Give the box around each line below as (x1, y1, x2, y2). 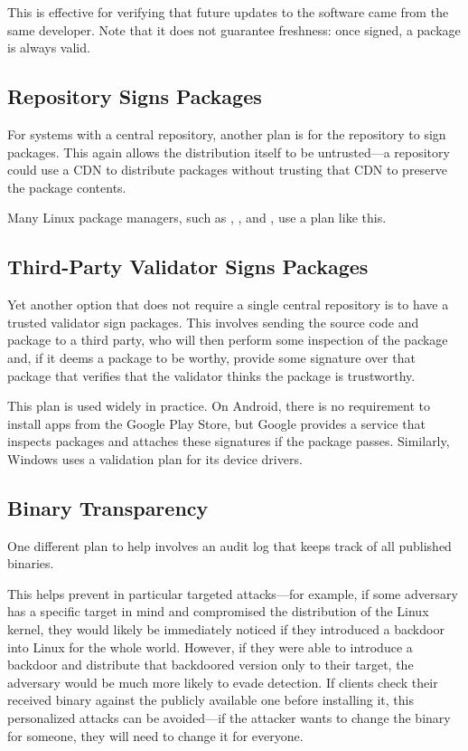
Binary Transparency (7, 493, 209, 521)
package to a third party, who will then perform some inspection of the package (7, 330, 448, 349)
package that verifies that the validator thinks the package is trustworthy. (7, 366, 416, 385)
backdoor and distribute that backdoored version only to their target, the (7, 655, 414, 674)
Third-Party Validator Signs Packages (7, 252, 369, 280)
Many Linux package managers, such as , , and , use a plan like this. (7, 208, 387, 227)
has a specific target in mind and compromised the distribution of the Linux (7, 602, 429, 621)
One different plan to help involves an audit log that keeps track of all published (7, 536, 452, 555)
